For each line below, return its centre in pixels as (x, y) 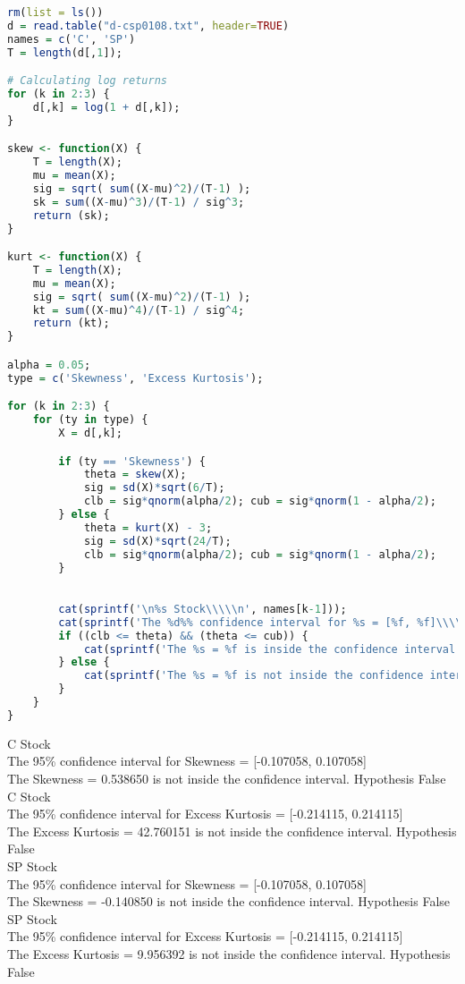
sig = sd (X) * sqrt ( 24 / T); (157, 541)
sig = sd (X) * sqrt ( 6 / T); (154, 488)
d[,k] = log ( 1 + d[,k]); (106, 107)
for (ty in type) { (90, 420)
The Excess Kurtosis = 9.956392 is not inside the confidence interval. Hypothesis (229, 953)
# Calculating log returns (87, 81)
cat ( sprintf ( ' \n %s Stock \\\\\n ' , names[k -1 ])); (203, 609)
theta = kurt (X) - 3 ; (148, 527)
